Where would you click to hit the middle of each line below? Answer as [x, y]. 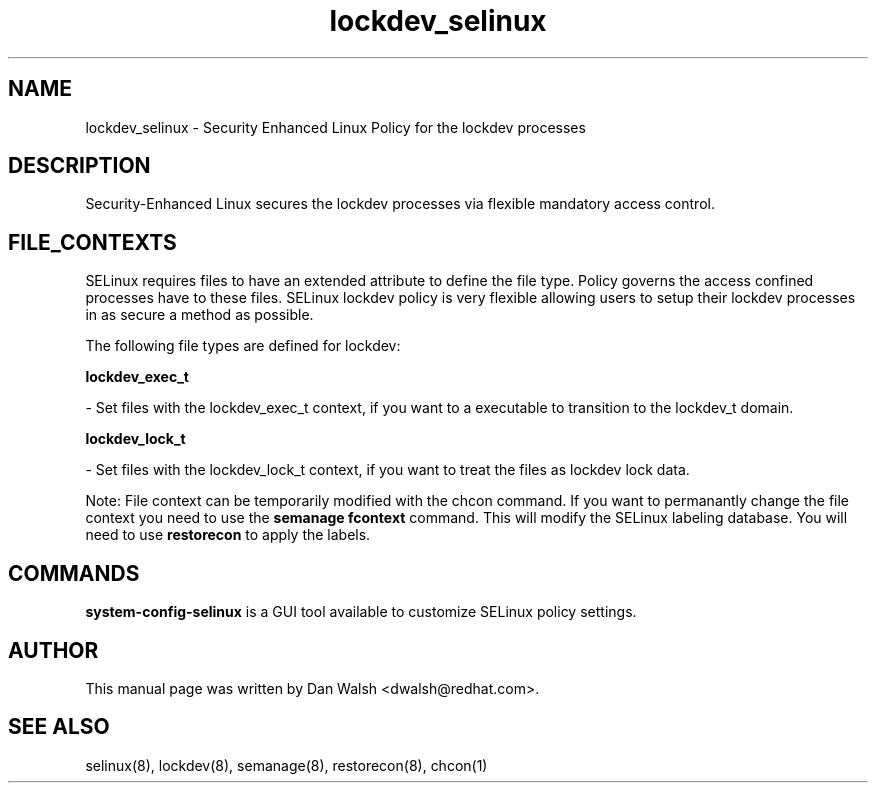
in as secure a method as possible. [199, 315]
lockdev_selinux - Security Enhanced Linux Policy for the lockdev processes [335, 127]
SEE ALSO [59, 727]
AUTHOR [53, 650]
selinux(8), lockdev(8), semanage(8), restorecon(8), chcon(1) [286, 765]
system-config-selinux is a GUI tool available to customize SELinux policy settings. [361, 612]
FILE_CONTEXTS [92, 242]
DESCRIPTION [79, 166]
